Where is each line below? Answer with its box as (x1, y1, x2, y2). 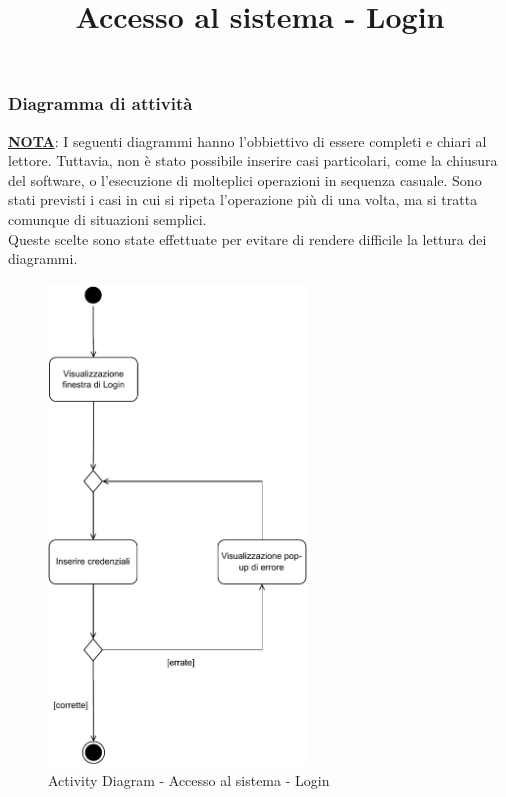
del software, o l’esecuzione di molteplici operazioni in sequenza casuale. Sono (8, 169, 482, 190)
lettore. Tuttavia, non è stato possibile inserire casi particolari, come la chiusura (8, 150, 498, 171)
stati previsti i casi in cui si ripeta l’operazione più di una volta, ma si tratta (8, 189, 478, 210)
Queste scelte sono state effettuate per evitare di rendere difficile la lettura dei (8, 228, 487, 249)
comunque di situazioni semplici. (8, 209, 207, 230)
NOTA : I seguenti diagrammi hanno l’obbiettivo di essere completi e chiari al (8, 130, 487, 151)
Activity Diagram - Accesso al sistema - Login (48, 770, 330, 791)
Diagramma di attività (8, 91, 193, 116)
